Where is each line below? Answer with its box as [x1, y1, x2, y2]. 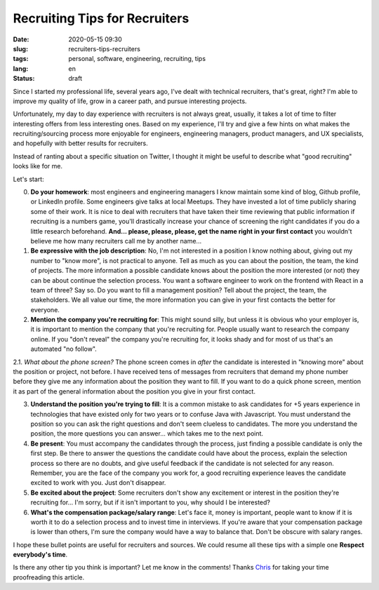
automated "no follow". [30, 344, 98, 354]
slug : [13, 44, 28, 53]
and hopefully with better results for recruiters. [13, 139, 148, 147]
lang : [13, 64, 29, 73]
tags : [13, 55, 29, 63]
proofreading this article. [13, 572, 85, 582]
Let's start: [13, 175, 45, 183]
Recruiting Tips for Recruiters [13, 11, 189, 26]
